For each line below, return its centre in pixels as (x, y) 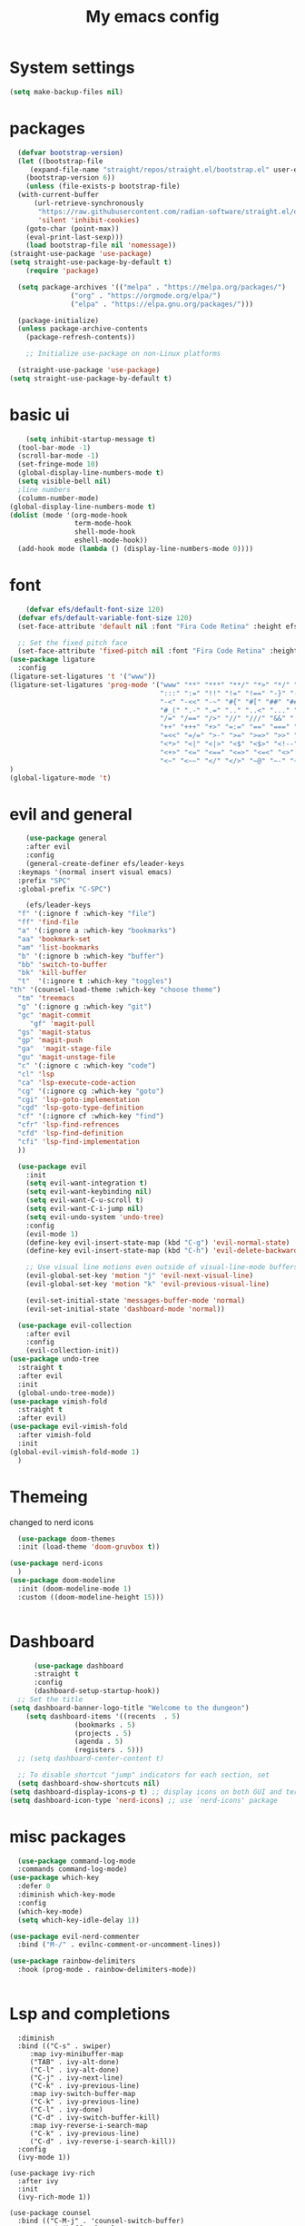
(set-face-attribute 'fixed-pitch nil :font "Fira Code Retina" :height (158, 651)
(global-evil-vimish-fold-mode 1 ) (75, 1452)
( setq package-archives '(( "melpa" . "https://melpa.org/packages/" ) (152, 287)
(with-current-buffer (59, 195)
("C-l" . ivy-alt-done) (74, 2070)
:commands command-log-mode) (73, 1869)
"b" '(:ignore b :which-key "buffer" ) (91, 956)
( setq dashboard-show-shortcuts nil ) (89, 1783)
